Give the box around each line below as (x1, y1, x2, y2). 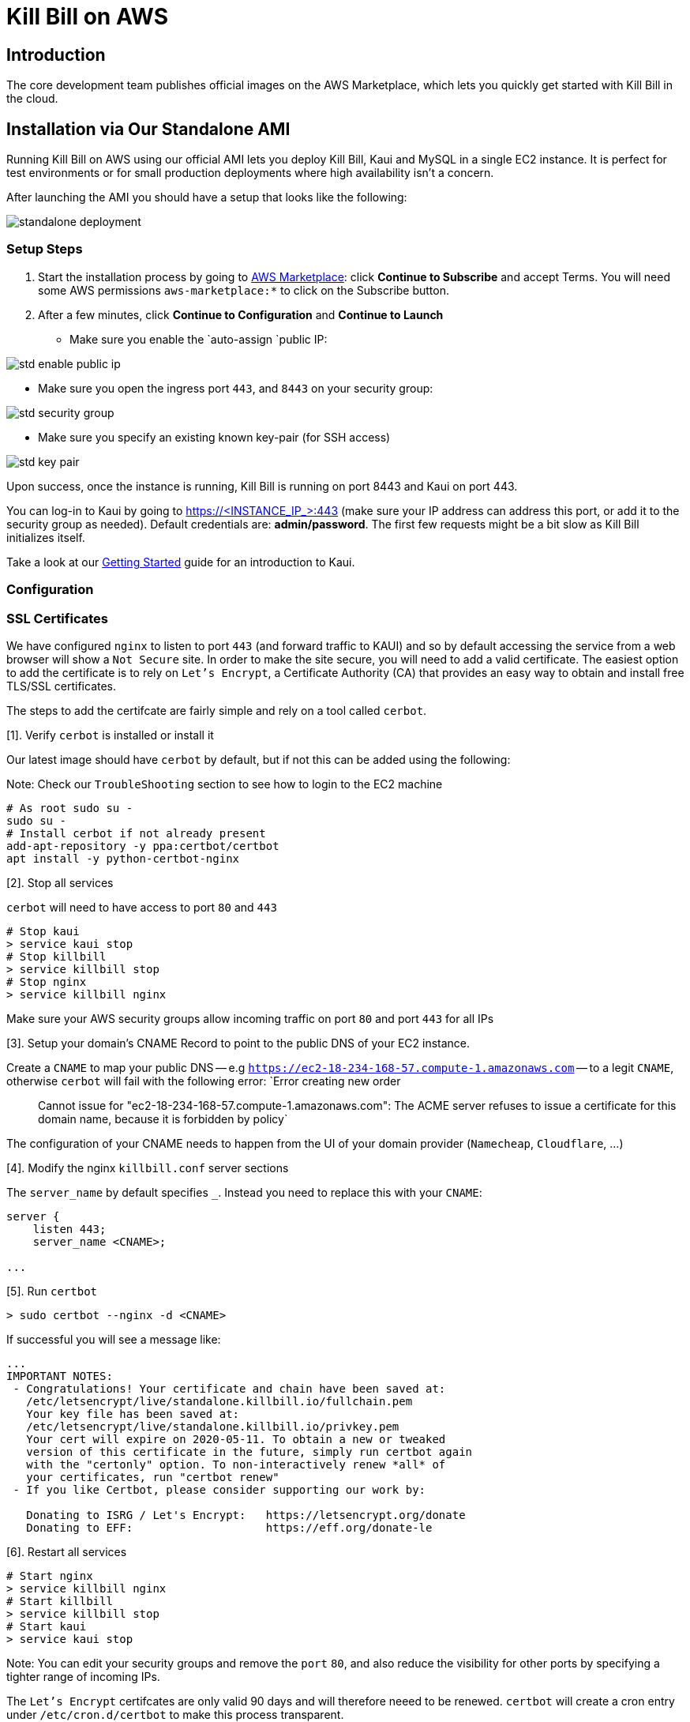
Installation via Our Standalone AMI (6, 118, 291, 139)
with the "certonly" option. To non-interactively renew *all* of (26, 1457, 446, 1471)
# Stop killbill (6, 949, 107, 963)
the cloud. (6, 92, 58, 106)
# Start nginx (6, 1569, 93, 1582)
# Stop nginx (6, 975, 87, 988)
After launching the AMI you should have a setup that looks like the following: (6, 190, 407, 205)
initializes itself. (6, 530, 85, 544)
